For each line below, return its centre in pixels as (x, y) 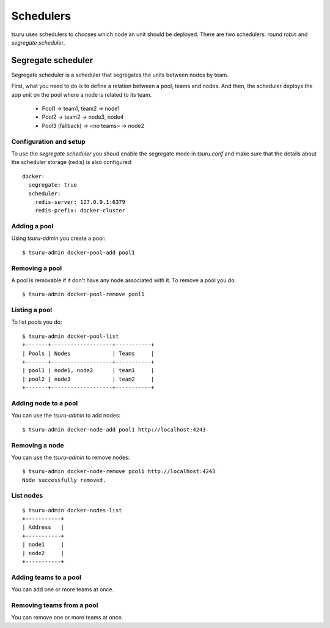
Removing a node (38, 445)
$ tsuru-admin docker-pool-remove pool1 (83, 294)
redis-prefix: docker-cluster (80, 211)
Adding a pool (32, 226)
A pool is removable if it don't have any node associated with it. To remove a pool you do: (124, 280)
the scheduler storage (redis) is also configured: (72, 162)
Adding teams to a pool (46, 577)
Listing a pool (31, 310)
